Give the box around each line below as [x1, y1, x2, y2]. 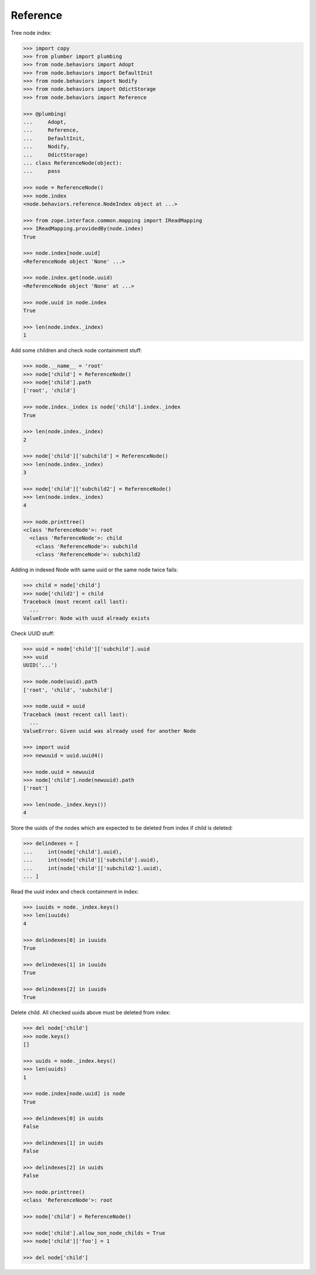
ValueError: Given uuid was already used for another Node [23, 727, 196, 734]
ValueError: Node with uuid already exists [23, 615, 150, 621]
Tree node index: [11, 29, 52, 36]
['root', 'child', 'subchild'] [23, 686, 114, 693]
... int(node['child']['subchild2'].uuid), [23, 865, 162, 871]
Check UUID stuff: [11, 630, 55, 637]
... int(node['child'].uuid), [23, 848, 122, 855]
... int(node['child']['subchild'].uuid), [23, 857, 159, 864]
